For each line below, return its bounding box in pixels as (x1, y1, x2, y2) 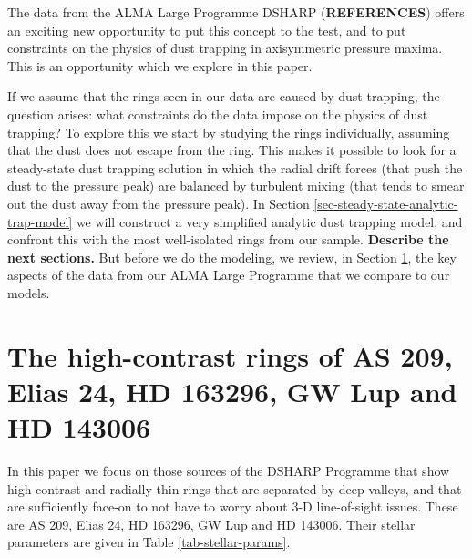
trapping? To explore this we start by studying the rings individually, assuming (7, 122, 450, 141)
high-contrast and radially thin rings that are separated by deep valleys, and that (7, 479, 462, 498)
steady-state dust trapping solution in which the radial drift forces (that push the (7, 158, 463, 177)
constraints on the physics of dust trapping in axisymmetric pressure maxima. (7, 38, 443, 57)
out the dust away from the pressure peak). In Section (7, 193, 310, 212)
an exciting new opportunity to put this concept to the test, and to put (7, 20, 406, 39)
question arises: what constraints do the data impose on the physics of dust (7, 104, 428, 123)
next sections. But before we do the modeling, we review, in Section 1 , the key (7, 247, 457, 266)
